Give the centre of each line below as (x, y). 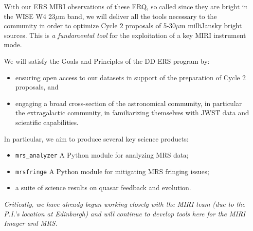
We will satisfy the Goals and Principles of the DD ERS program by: (107, 61)
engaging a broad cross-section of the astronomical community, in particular (129, 103)
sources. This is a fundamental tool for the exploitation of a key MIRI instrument (125, 35)
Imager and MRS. (31, 223)
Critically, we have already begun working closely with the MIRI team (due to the (125, 204)
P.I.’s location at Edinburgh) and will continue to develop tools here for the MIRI (125, 213)
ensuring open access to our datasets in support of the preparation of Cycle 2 (130, 77)
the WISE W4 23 (30, 16)
